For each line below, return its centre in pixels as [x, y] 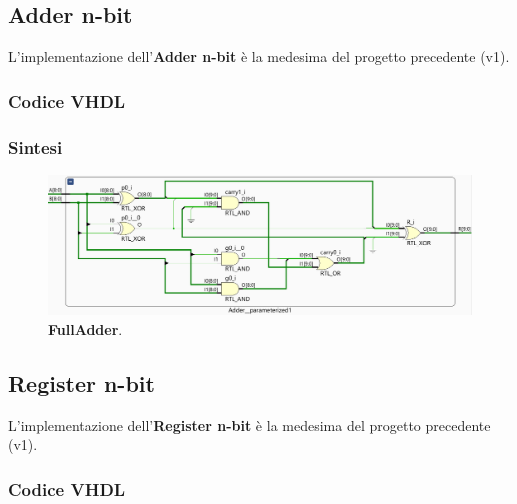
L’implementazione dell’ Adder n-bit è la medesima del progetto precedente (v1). [259, 56]
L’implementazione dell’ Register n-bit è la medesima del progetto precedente [249, 424]
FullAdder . [85, 328]
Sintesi [35, 146]
